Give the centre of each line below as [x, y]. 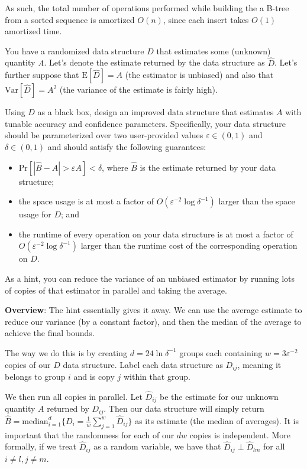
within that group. [157, 376]
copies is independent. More [240, 434]
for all [274, 446]
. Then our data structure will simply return [184, 408]
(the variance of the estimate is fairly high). [138, 89]
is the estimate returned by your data [208, 167]
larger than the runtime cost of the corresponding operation [189, 245]
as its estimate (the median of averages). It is [217, 420]
